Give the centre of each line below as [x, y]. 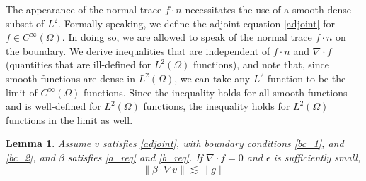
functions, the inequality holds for [217, 106]
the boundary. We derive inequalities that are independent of [138, 50]
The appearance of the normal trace [84, 9]
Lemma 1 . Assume [48, 143]
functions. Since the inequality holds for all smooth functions [215, 92]
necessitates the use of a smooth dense [268, 9]
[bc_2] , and [30, 157]
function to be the [307, 78]
